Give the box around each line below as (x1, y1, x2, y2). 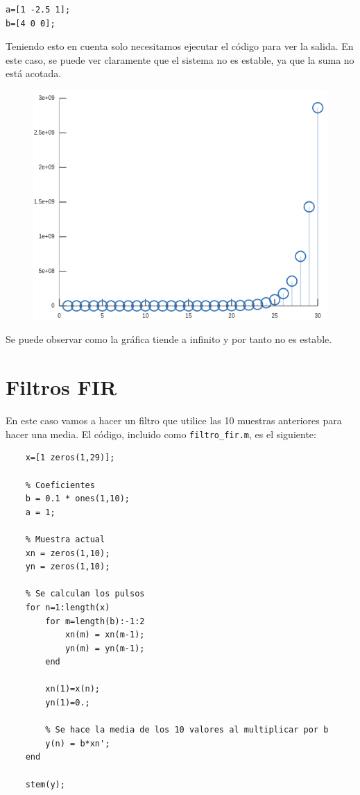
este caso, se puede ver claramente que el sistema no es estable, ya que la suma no (6, 52, 354, 67)
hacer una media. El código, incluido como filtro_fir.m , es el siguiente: (6, 426, 316, 441)
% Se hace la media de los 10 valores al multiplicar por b (45, 725, 329, 735)
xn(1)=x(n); (45, 684, 101, 694)
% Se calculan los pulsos (25, 589, 145, 599)
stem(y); (25, 779, 65, 789)
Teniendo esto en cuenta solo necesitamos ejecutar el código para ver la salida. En (6, 39, 354, 53)
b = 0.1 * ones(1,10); (25, 494, 130, 504)
